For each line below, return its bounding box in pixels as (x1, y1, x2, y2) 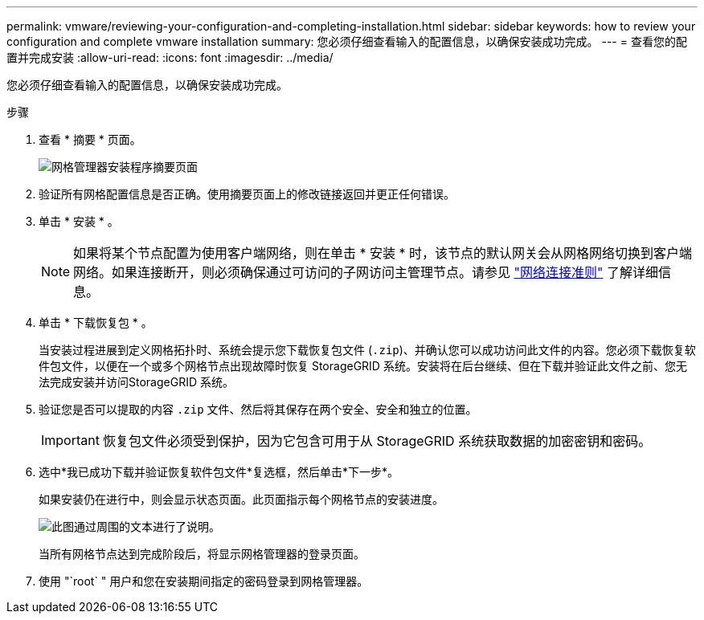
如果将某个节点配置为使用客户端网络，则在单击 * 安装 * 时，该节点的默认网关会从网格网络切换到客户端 (73, 245, 693, 261)
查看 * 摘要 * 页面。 (39, 133, 141, 146)
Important (41, 432, 100, 448)
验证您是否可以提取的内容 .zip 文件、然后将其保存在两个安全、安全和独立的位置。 (39, 402, 477, 416)
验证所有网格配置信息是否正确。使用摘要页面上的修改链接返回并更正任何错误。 (39, 187, 455, 201)
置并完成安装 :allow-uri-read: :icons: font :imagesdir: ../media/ (6, 51, 334, 64)
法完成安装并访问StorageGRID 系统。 (39, 375, 234, 389)
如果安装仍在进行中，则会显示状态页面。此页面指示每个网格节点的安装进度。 (39, 492, 444, 506)
